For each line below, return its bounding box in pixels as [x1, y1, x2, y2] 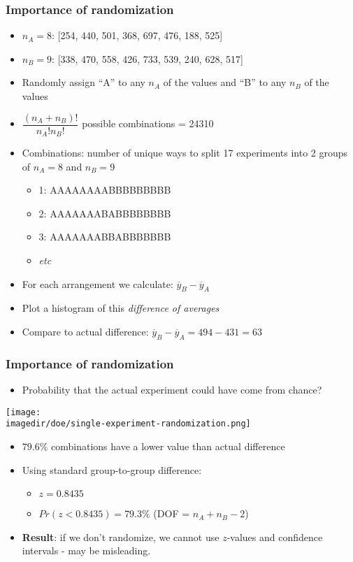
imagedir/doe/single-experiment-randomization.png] [6, 419, 251, 429]
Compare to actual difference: [22, 324, 149, 339]
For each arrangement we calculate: [22, 276, 173, 291]
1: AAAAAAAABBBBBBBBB [38, 182, 171, 197]
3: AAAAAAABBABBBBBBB [38, 229, 171, 244]
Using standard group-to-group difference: [22, 462, 202, 477]
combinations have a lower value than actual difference [51, 438, 285, 453]
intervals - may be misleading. [22, 543, 151, 558]
